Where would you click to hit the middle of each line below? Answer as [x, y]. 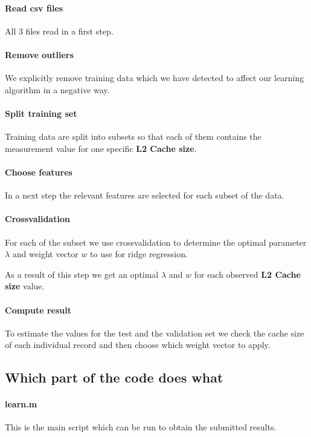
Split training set [41, 113]
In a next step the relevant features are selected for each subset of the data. [145, 195]
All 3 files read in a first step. [59, 31]
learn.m [21, 404]
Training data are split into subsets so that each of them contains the [133, 136]
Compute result [38, 310]
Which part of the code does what [114, 377]
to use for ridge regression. [139, 254]
